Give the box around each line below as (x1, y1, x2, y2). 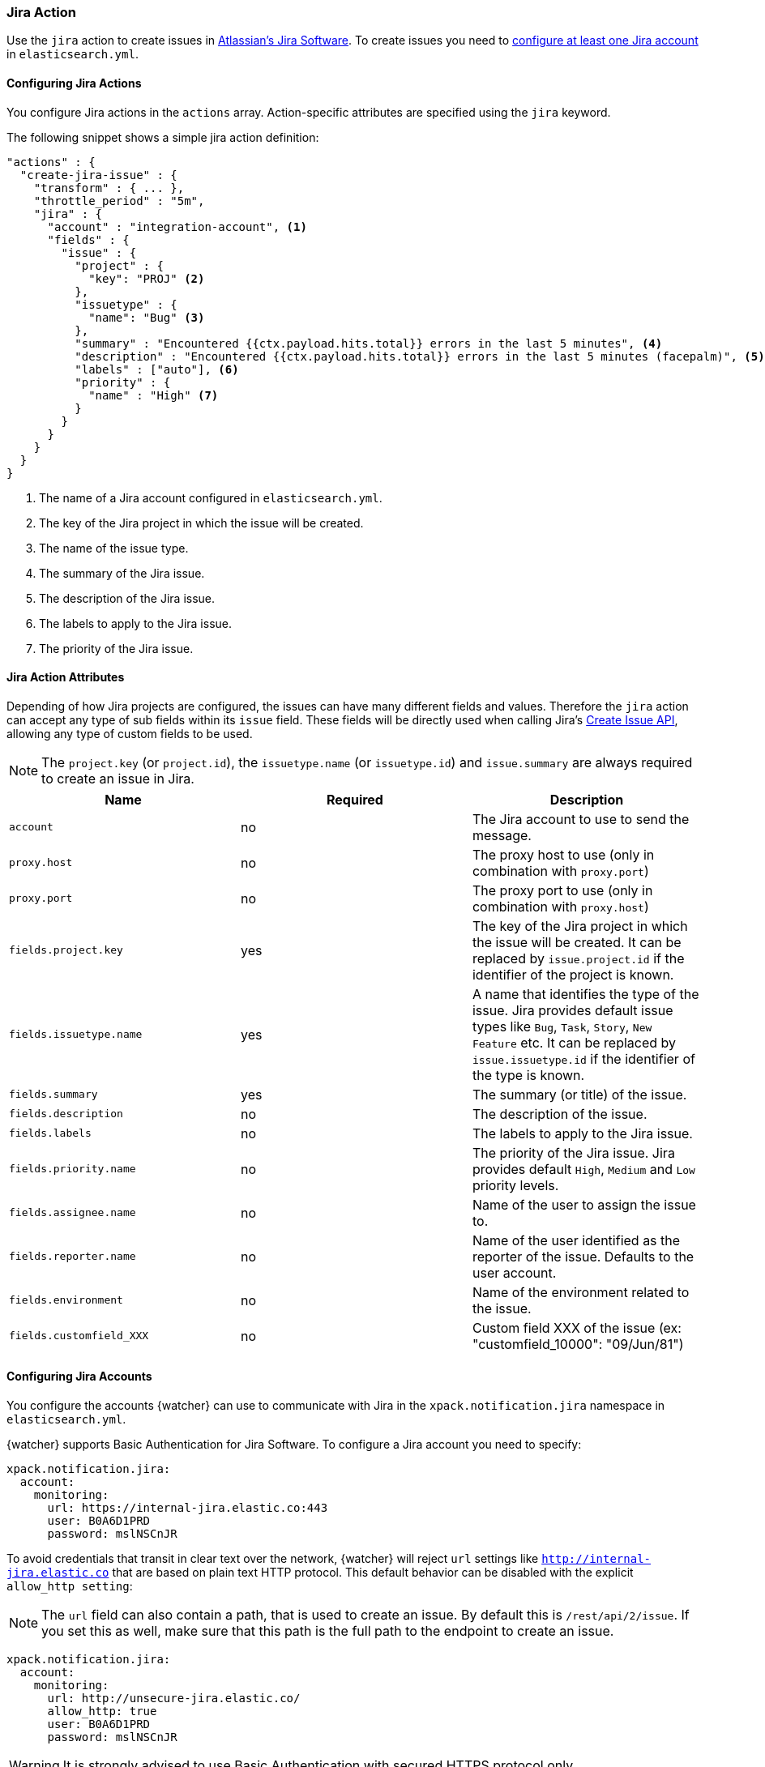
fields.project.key (9, 944, 123, 957)
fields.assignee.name (9, 1206, 136, 1219)
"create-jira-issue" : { (19, 168, 177, 181)
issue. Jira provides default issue (472, 1001, 673, 1018)
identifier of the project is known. (472, 966, 674, 983)
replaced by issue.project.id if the (472, 950, 685, 967)
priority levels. (472, 1176, 559, 1193)
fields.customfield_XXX (9, 1330, 149, 1342)
